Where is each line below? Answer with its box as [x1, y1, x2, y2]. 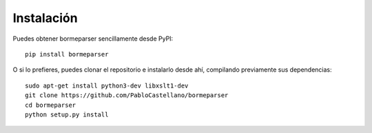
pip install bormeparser [25, 50, 109, 58]
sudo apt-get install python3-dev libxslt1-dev [25, 81, 189, 90]
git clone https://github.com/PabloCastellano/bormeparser [25, 92, 229, 99]
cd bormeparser [25, 101, 76, 109]
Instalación [12, 10, 79, 25]
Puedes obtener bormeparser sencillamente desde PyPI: [12, 34, 174, 43]
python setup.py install [25, 110, 109, 119]
